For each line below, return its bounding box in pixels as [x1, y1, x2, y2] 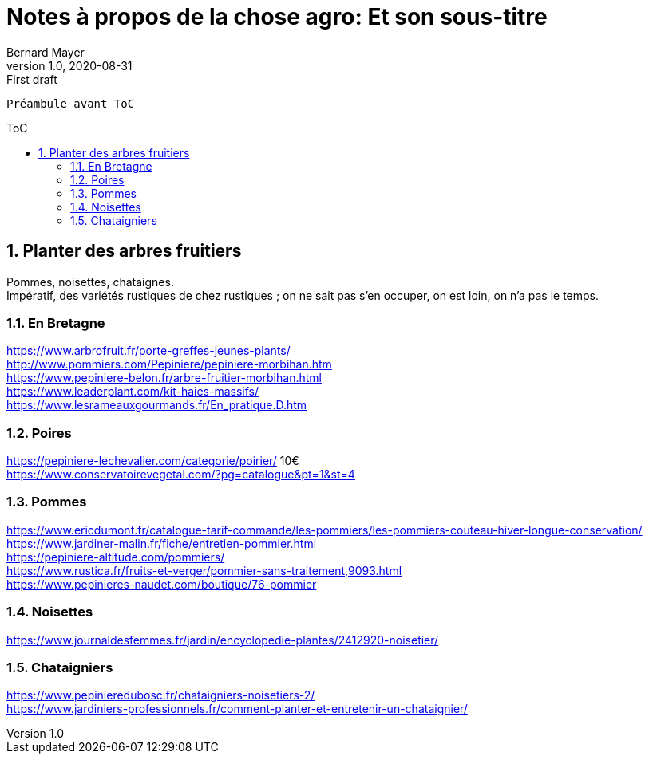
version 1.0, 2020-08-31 [6, 58, 133, 73]
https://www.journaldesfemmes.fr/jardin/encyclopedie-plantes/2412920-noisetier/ [6, 632, 439, 647]
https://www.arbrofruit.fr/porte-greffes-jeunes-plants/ [6, 344, 291, 358]
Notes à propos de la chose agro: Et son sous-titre [6, 3, 548, 30]
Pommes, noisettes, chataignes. [6, 274, 174, 289]
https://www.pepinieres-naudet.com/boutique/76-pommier [6, 577, 317, 591]
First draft [6, 72, 57, 86]
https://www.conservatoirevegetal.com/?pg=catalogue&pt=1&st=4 [6, 467, 355, 482]
